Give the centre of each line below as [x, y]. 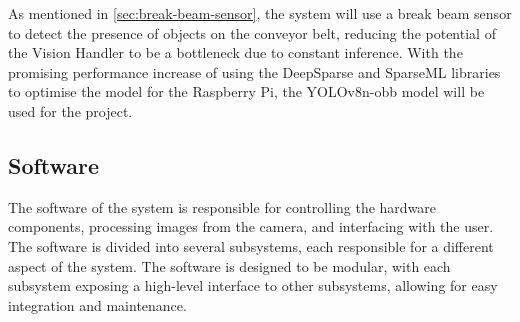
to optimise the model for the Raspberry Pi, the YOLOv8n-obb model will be [246, 91]
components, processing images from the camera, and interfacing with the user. [251, 226]
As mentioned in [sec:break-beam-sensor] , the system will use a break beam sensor [260, 13]
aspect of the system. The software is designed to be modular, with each [229, 265]
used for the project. [70, 110]
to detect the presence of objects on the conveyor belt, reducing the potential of [252, 32]
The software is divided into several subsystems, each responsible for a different [251, 245]
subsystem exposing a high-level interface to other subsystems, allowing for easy [253, 285]
